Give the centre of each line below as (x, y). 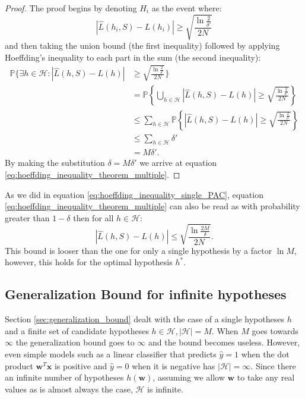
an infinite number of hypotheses (64, 377)
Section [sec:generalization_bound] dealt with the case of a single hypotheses (144, 319)
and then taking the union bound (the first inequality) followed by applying (142, 45)
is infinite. (165, 389)
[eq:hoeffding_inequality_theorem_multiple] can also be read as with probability (152, 206)
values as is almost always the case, (69, 389)
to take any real (266, 377)
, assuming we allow (189, 377)
